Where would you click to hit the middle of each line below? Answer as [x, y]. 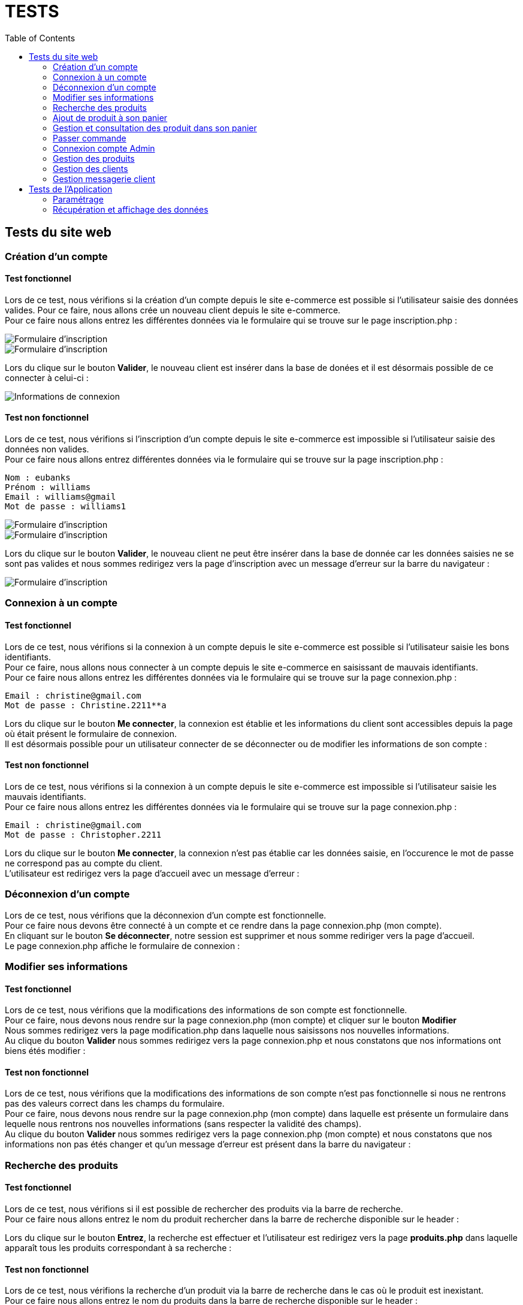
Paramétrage [78, 199]
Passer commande [90, 138]
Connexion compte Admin [104, 148]
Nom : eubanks [38, 478]
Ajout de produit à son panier [110, 117]
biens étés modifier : [45, 1051]
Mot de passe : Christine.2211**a [86, 705]
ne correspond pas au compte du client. [84, 863]
